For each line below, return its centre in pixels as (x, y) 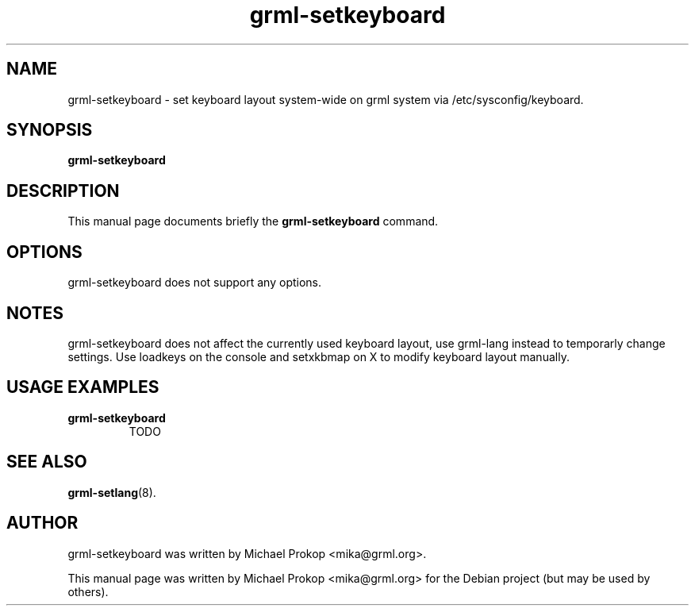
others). (88, 591)
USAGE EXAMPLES (83, 387)
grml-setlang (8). (112, 492)
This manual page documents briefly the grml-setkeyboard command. (253, 221)
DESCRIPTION (63, 191)
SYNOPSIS (50, 130)
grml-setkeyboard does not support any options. (195, 283)
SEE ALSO (47, 462)
